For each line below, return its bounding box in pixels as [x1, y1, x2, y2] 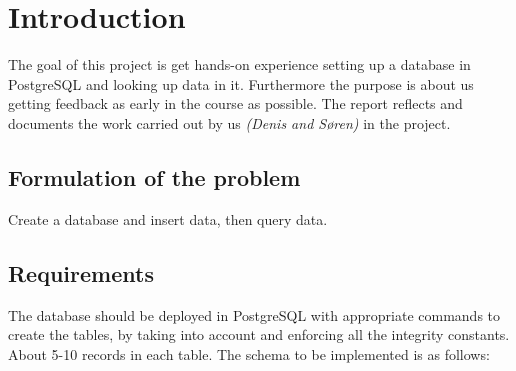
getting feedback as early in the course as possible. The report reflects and [8, 93, 463, 114]
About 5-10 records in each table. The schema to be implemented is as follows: [8, 343, 490, 364]
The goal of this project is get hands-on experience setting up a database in [8, 54, 471, 75]
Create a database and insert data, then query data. [8, 208, 328, 229]
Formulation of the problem [8, 161, 301, 192]
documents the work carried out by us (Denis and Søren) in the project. [8, 112, 451, 133]
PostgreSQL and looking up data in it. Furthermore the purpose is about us [8, 73, 474, 94]
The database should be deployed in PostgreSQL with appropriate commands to [8, 304, 500, 325]
